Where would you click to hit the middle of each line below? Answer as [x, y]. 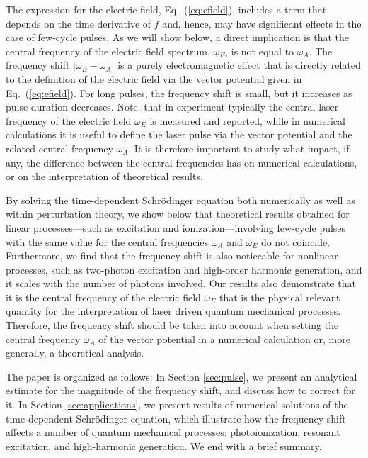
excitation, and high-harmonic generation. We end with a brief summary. [164, 446]
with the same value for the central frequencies [107, 241]
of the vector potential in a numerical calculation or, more [224, 339]
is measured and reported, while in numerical [247, 120]
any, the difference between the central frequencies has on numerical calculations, [182, 162]
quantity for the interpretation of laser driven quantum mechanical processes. [173, 311]
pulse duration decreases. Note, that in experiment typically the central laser [172, 107]
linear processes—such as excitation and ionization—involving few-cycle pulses [176, 227]
